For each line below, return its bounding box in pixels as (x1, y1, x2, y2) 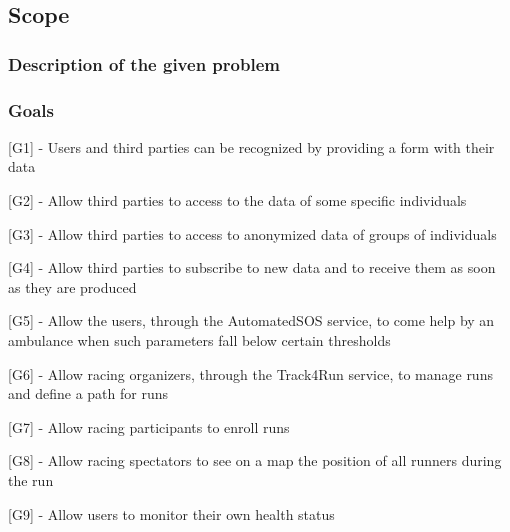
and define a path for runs (8, 383, 169, 404)
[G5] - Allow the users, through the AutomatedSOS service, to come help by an (8, 310, 495, 331)
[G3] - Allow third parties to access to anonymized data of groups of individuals (8, 223, 497, 244)
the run (8, 469, 54, 490)
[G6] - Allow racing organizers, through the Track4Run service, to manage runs (8, 363, 493, 384)
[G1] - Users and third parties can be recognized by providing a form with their (8, 136, 495, 157)
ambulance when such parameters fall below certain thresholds (8, 330, 391, 350)
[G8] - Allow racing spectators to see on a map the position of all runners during (8, 450, 502, 471)
